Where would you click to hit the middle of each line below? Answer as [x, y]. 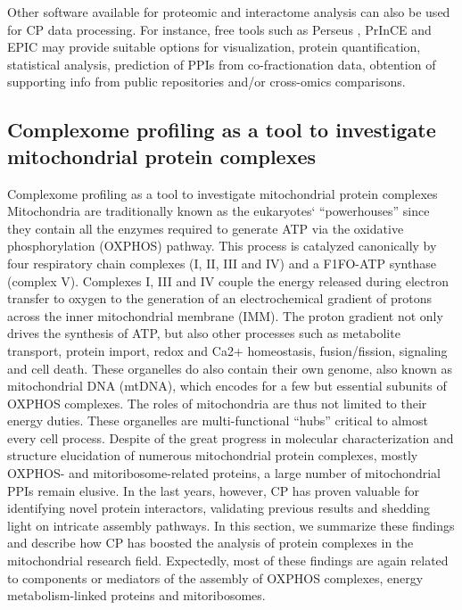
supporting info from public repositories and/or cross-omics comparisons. [206, 82]
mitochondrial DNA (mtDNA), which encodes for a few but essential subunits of [227, 386]
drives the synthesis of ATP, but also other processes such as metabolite [204, 333]
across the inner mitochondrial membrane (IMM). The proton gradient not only [225, 315]
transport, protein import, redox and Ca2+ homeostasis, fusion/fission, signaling [227, 350]
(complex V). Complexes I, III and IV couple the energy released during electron [228, 280]
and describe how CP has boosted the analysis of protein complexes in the [210, 543]
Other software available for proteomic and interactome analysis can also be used [229, 12]
